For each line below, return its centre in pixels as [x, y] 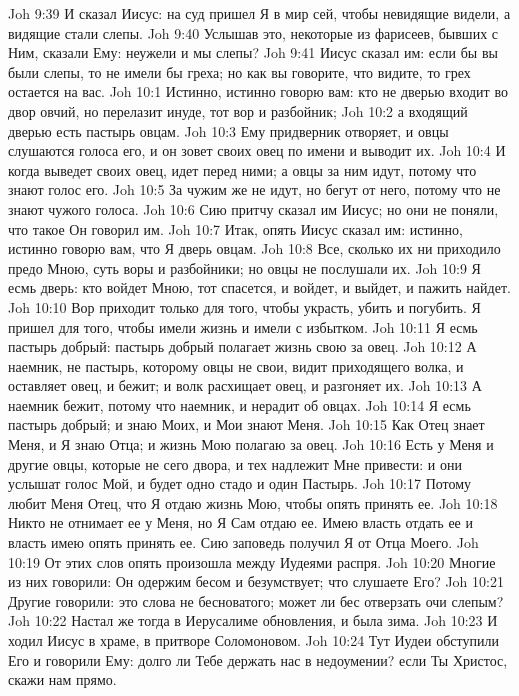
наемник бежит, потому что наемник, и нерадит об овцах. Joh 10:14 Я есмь [239, 404]
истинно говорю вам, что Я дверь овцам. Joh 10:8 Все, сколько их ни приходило [254, 248]
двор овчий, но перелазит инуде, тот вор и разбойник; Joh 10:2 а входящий [238, 110]
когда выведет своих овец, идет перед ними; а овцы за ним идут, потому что [242, 169]
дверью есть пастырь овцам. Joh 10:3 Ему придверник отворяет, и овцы [228, 130]
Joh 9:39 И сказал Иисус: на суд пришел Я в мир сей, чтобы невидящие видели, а [259, 13]
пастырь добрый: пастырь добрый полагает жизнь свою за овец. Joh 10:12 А [242, 346]
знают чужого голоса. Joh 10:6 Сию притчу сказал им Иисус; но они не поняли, [253, 208]
